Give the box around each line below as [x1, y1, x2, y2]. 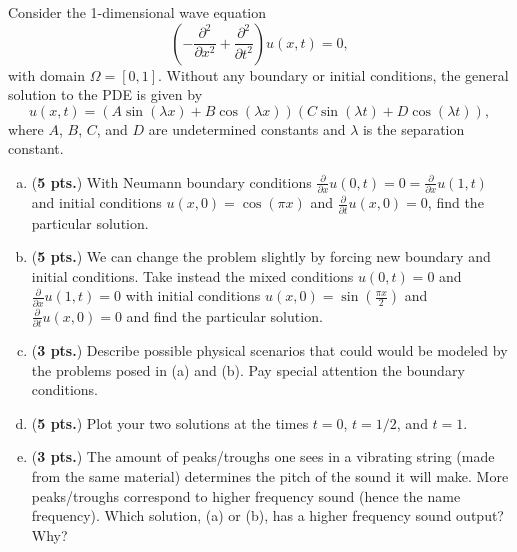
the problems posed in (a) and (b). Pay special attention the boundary [31, 359, 465, 380]
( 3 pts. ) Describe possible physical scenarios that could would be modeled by [31, 340, 508, 360]
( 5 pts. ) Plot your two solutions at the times [31, 412, 309, 433]
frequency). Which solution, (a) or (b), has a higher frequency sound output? [31, 505, 504, 526]
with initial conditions [125, 285, 261, 306]
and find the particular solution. [126, 305, 323, 326]
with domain [8, 64, 86, 85]
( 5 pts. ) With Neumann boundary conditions [31, 171, 312, 192]
